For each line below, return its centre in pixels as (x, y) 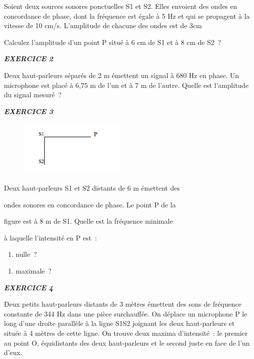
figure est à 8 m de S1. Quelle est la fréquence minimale (88, 221)
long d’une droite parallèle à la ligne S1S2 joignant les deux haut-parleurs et (119, 323)
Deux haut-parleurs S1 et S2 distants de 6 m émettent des (92, 188)
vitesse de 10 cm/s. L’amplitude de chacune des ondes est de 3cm (103, 25)
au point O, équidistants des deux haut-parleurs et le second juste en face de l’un (127, 342)
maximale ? (34, 271)
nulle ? (26, 254)
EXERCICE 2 (29, 59)
